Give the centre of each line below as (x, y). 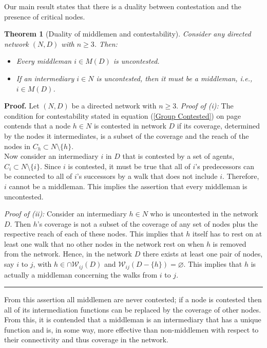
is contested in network (130, 126)
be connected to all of (38, 176)
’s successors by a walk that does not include (147, 176)
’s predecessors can (225, 166)
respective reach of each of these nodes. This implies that (94, 234)
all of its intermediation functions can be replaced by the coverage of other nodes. (133, 309)
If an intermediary (45, 78)
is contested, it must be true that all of (129, 166)
